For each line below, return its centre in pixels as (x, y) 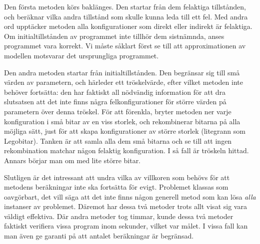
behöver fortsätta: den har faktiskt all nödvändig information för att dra (115, 92)
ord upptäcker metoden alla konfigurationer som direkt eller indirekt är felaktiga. (128, 26)
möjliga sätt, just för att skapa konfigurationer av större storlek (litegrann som (125, 131)
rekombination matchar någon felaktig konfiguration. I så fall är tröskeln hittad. (126, 150)
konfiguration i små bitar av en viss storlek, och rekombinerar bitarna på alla (122, 121)
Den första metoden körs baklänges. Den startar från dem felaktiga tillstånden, (125, 6)
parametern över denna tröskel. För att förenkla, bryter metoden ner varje (118, 111)
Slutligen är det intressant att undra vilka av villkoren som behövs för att (117, 177)
